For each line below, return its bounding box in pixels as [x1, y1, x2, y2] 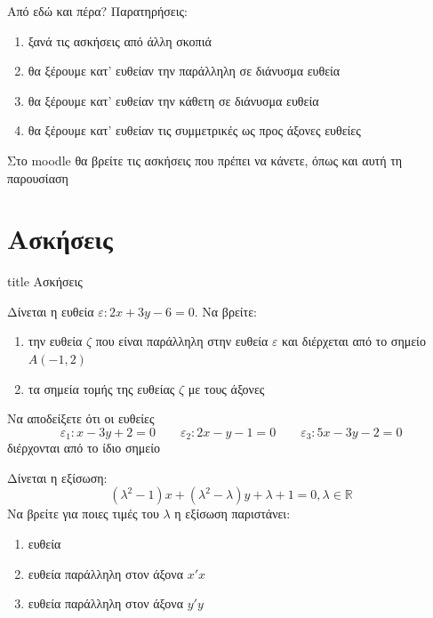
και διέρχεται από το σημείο [282, 332, 426, 350]
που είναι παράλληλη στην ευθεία [95, 332, 269, 350]
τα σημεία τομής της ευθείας [28, 379, 175, 397]
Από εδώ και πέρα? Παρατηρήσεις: [7, 2, 188, 20]
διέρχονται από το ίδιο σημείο [7, 438, 161, 457]
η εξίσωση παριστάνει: [174, 504, 291, 523]
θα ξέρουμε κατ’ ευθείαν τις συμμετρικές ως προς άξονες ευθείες [28, 121, 361, 140]
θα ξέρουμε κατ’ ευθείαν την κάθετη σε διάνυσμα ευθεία [28, 91, 319, 109]
